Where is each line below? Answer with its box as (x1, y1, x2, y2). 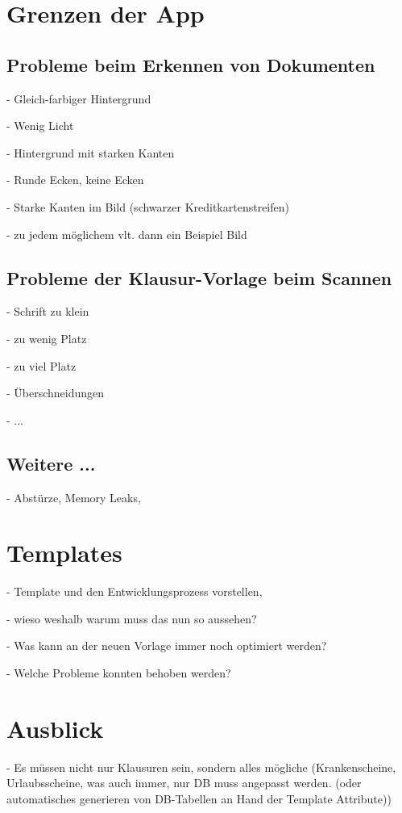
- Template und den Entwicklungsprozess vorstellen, (6, 583, 263, 600)
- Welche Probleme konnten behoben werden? (6, 664, 231, 681)
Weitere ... (6, 451, 96, 476)
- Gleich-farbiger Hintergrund (6, 90, 151, 107)
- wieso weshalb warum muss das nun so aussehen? (6, 610, 257, 627)
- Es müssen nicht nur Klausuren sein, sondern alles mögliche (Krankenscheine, (6, 758, 396, 775)
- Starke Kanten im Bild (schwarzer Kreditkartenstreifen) (6, 198, 289, 215)
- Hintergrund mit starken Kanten (6, 144, 175, 161)
